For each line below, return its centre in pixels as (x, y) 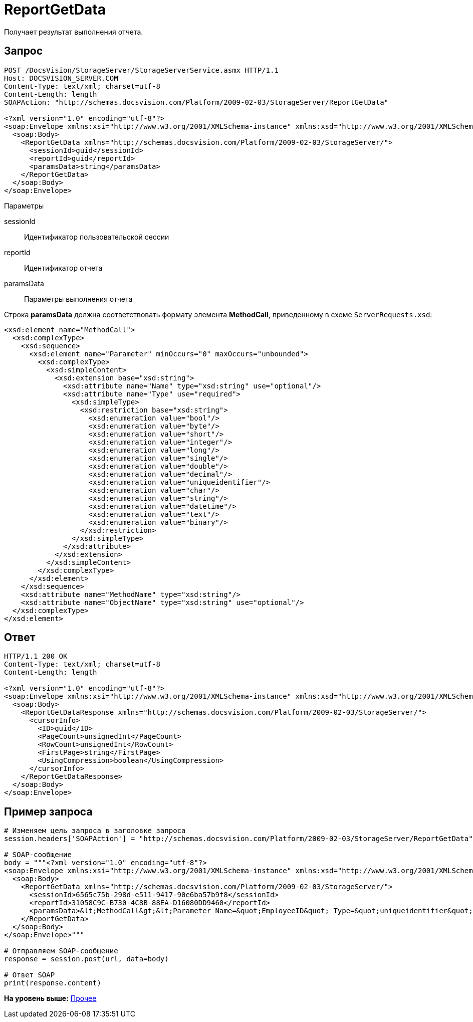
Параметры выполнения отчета (78, 299)
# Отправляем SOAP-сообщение (61, 951)
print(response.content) (53, 983)
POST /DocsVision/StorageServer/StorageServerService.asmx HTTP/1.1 (141, 70)
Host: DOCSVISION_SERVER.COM (61, 78)
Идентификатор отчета (63, 268)
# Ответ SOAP (30, 975)
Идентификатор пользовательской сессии (97, 237)
